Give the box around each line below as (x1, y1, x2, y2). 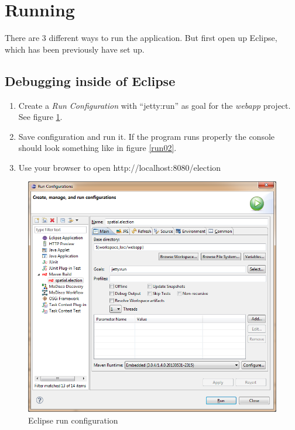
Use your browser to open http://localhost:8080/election (18, 161, 221, 173)
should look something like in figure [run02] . (18, 142, 177, 154)
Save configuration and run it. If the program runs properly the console (18, 130, 275, 142)
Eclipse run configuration (28, 414, 118, 426)
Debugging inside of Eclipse (5, 71, 176, 90)
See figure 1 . (18, 111, 63, 123)
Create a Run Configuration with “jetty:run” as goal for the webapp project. (18, 99, 291, 111)
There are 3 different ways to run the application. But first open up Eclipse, (5, 32, 277, 44)
